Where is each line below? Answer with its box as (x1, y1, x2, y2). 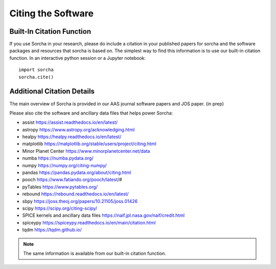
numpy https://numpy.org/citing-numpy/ (22, 162, 107, 168)
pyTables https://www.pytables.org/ (22, 184, 98, 190)
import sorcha (18, 67, 54, 73)
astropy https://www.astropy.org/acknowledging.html (22, 126, 135, 132)
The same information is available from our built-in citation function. (23, 250, 166, 256)
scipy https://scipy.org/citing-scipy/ (22, 205, 97, 211)
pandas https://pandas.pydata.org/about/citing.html (22, 169, 131, 176)
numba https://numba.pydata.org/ (22, 155, 94, 161)
